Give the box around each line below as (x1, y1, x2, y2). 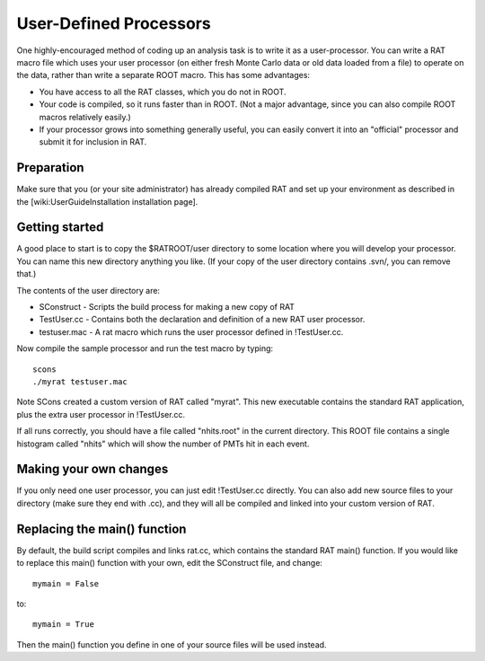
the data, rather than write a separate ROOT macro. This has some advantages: (16, 70, 310, 81)
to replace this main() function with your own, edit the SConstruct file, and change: (16, 558, 323, 568)
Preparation (16, 160, 84, 175)
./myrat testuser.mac (32, 377, 128, 386)
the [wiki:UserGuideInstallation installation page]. (16, 196, 198, 207)
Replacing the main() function (16, 521, 187, 536)
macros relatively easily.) (39, 111, 132, 122)
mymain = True (32, 620, 94, 630)
